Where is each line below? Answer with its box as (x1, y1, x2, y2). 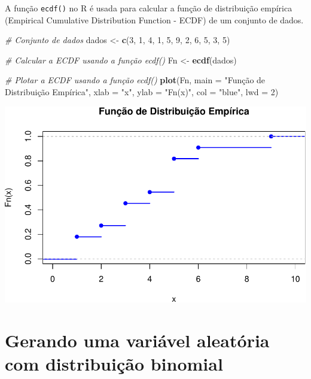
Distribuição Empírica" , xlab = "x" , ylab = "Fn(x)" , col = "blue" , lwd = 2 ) (5, 86, 279, 98)
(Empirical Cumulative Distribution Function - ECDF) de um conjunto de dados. (5, 13, 304, 26)
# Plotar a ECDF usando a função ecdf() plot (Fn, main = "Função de (5, 74, 266, 86)
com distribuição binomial (5, 351, 223, 376)
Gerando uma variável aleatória (5, 328, 270, 353)
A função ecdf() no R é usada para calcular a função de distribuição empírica (5, 2, 292, 14)
